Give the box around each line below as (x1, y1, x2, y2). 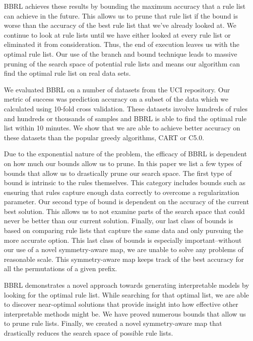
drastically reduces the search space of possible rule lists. (4, 328, 173, 338)
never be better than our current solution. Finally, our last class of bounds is (4, 215, 233, 226)
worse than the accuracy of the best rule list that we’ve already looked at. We (4, 20, 236, 30)
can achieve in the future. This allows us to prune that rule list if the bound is (4, 10, 238, 21)
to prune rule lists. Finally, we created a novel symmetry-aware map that (4, 318, 222, 328)
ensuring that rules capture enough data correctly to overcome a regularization (4, 187, 239, 197)
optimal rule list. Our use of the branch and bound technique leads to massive (4, 48, 237, 59)
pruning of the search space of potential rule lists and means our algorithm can (4, 58, 240, 68)
